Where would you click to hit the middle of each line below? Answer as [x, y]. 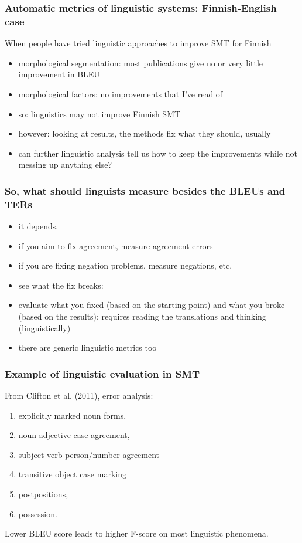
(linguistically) [44, 328]
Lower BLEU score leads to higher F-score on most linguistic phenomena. [137, 533]
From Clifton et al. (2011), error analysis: [79, 395]
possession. [38, 513]
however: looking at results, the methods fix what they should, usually [145, 133]
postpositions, [43, 493]
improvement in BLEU [59, 74]
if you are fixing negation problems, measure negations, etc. [125, 265]
